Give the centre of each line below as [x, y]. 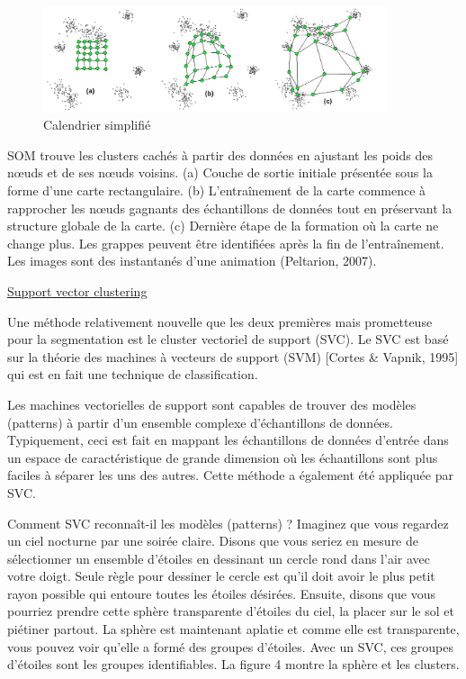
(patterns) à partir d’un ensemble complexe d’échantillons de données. [200, 422]
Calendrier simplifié [97, 125]
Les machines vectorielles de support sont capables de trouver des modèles [212, 404]
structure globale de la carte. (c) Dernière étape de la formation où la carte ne [223, 226]
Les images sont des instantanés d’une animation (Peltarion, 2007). [192, 261]
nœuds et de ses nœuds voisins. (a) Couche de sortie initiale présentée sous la [220, 172]
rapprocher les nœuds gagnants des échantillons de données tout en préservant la [230, 208]
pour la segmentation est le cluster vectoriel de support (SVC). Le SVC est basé [228, 339]
